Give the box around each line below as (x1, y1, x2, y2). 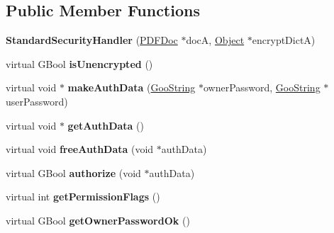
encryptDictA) (252, 33, 316, 47)
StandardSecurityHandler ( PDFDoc (6, 33, 178, 47)
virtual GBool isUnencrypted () (6, 56, 153, 71)
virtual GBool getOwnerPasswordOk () (6, 212, 190, 227)
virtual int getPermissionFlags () (6, 189, 160, 204)
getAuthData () (67, 118, 144, 132)
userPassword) (6, 93, 68, 108)
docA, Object (186, 33, 245, 47)
